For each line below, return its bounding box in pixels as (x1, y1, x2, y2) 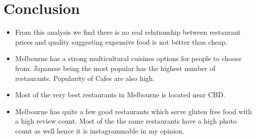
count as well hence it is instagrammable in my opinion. (15, 125, 185, 136)
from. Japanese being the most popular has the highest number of (15, 63, 215, 73)
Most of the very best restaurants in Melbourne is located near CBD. (15, 89, 225, 100)
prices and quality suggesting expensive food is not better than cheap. (15, 36, 228, 47)
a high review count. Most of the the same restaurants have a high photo (15, 116, 237, 126)
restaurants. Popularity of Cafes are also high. (15, 72, 155, 83)
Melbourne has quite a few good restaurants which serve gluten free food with (15, 106, 252, 116)
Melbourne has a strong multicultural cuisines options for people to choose (15, 53, 242, 64)
